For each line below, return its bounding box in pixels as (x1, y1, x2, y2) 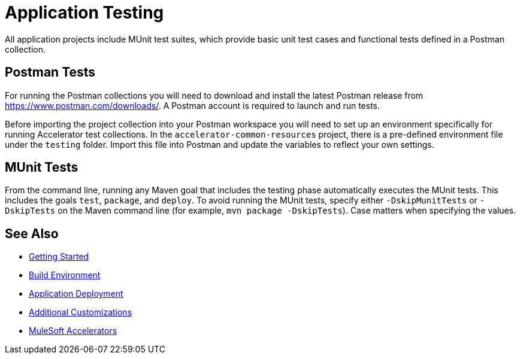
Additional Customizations (29, 307, 132, 318)
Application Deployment (29, 288, 123, 299)
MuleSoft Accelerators (29, 325, 117, 336)
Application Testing (5, 2, 164, 23)
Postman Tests (5, 65, 96, 80)
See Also (5, 226, 59, 241)
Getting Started (29, 251, 89, 262)
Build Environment (29, 270, 101, 281)
